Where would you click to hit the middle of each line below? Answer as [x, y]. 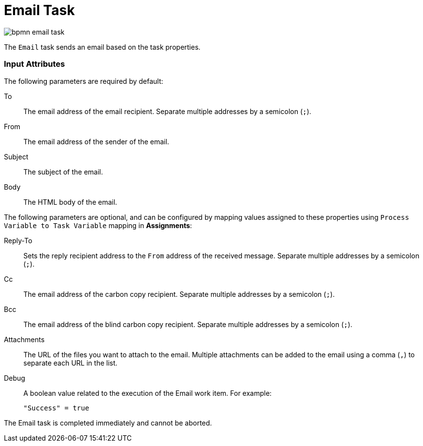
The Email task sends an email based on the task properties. [102, 47]
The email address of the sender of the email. [96, 141]
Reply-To [18, 240]
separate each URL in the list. [70, 363]
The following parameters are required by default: [84, 81]
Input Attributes [35, 64]
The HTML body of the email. [70, 202]
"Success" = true [56, 408]
